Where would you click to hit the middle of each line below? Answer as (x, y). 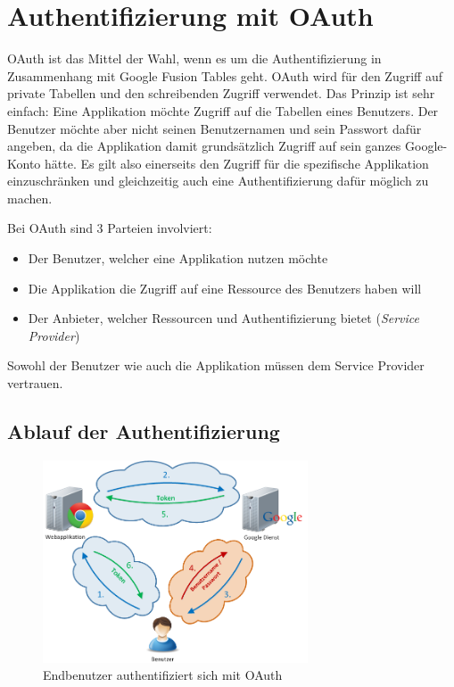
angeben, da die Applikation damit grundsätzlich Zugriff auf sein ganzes (204, 146)
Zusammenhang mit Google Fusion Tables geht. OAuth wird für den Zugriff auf (225, 75)
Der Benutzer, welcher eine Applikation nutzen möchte (178, 258)
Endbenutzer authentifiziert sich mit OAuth (163, 675)
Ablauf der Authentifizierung (144, 431)
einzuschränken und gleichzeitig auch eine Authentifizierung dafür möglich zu (218, 181)
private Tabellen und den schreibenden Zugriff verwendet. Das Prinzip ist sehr (221, 93)
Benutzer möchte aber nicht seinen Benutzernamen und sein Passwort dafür (215, 128)
